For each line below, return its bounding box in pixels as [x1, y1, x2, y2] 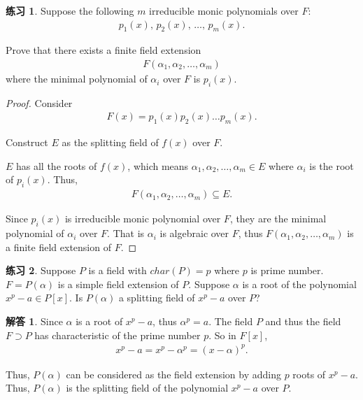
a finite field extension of [6, 239, 111, 254]
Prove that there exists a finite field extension [6, 43, 201, 57]
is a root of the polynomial [242, 276, 357, 291]
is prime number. [250, 263, 324, 278]
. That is [107, 226, 145, 241]
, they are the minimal [229, 211, 327, 226]
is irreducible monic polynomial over [64, 211, 221, 226]
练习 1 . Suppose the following [6, 3, 134, 17]
